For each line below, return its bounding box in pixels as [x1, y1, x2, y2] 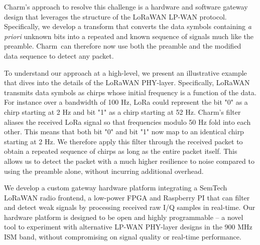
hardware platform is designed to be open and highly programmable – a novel [4, 211, 243, 222]
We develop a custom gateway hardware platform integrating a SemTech [4, 182, 227, 193]
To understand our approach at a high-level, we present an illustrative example [4, 67, 247, 78]
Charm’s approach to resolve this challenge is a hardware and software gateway [4, 2, 248, 12]
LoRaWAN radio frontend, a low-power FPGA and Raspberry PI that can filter [4, 192, 250, 202]
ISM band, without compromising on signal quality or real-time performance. [4, 231, 241, 242]
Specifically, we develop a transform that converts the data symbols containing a [4, 21, 251, 32]
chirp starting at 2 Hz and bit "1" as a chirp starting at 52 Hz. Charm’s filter [4, 106, 241, 117]
